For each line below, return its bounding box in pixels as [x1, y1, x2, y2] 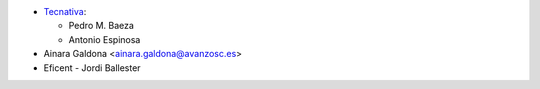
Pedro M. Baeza [68, 20, 135, 32]
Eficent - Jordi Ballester [43, 61, 141, 74]
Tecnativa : [43, 6, 87, 17]
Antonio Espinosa [68, 33, 141, 45]
